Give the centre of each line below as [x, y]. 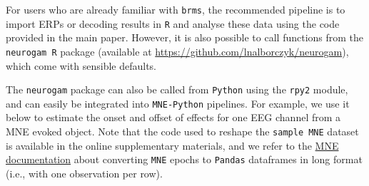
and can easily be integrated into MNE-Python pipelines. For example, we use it [178, 103]
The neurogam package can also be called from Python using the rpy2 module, [177, 89]
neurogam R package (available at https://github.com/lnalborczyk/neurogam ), [177, 51]
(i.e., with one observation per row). [84, 173]
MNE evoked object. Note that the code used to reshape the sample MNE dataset [182, 131]
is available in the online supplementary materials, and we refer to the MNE [172, 145]
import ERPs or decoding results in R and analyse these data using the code [173, 23]
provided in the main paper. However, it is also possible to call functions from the [185, 37]
